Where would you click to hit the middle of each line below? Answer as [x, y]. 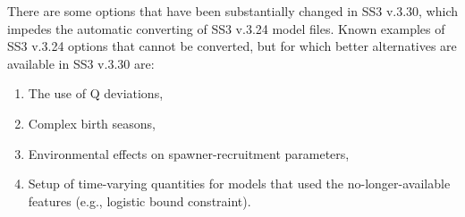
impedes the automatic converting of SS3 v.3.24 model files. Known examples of [226, 28]
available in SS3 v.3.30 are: [81, 63]
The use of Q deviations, [96, 93]
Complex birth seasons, [92, 123]
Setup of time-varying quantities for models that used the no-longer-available [239, 184]
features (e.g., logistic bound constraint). [139, 200]
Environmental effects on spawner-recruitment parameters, [189, 153]
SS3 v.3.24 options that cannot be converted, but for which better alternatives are [232, 46]
